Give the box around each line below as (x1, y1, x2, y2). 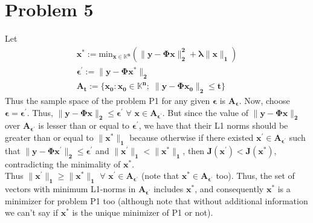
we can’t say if (5, 206, 58, 219)
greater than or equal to (5, 131, 94, 143)
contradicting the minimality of (5, 157, 121, 170)
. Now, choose (239, 94, 290, 106)
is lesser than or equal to (38, 119, 130, 132)
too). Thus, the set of (216, 169, 295, 182)
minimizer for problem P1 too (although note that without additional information (5, 194, 308, 207)
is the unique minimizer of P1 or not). (72, 206, 213, 219)
